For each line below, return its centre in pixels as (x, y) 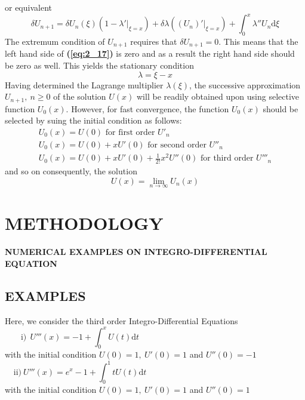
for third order (227, 159)
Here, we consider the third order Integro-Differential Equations (121, 320)
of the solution (80, 96)
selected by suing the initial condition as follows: (93, 120)
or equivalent (28, 7)
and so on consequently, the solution (71, 171)
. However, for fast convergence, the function (147, 108)
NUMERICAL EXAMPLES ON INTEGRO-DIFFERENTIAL (136, 252)
